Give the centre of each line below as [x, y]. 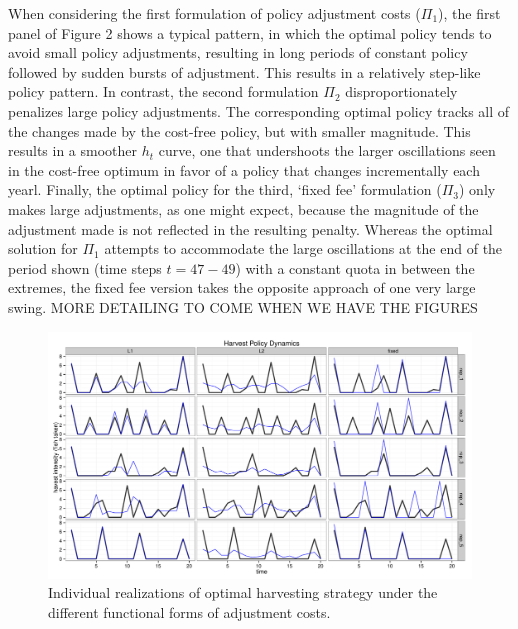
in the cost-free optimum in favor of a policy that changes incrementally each [244, 169]
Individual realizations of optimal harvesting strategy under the [243, 592]
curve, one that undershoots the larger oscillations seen [327, 150]
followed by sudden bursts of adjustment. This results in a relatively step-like [244, 71]
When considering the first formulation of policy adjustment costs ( [214, 13]
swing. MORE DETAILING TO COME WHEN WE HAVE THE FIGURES [243, 306]
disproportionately [401, 91]
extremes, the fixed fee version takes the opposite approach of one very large [242, 287]
